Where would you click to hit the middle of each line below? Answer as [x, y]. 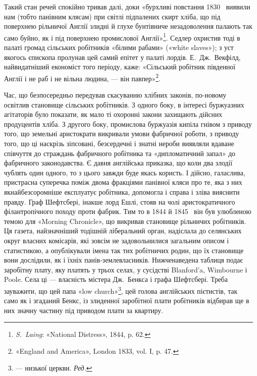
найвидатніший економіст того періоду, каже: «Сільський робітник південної [120, 67]
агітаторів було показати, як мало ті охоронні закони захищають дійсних [113, 114]
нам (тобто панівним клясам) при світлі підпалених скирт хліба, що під [112, 16]
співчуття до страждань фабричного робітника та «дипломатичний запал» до [120, 153]
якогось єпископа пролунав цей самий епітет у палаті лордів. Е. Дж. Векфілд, [122, 57]
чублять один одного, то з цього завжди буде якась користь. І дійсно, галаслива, [125, 172]
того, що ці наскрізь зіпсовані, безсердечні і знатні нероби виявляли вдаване [119, 143]
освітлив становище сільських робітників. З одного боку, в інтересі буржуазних [124, 104]
